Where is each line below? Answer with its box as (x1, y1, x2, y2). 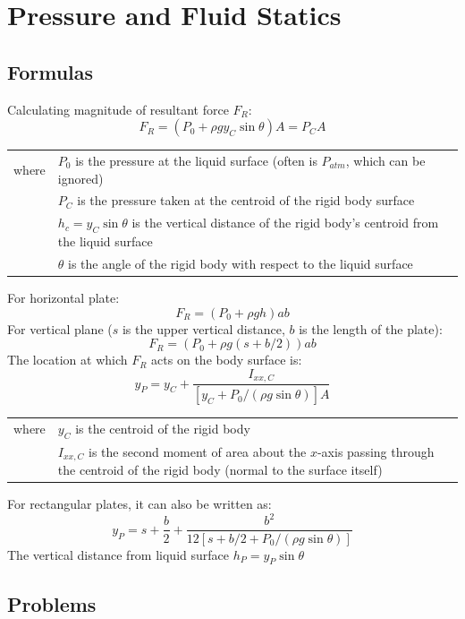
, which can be (345, 150, 426, 169)
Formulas (7, 57, 94, 85)
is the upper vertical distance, (122, 319, 285, 338)
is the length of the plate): (299, 319, 443, 338)
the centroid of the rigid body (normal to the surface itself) (57, 460, 383, 479)
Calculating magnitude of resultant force (7, 99, 229, 118)
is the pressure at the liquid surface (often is (75, 150, 317, 169)
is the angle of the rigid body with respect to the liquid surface (68, 254, 413, 272)
